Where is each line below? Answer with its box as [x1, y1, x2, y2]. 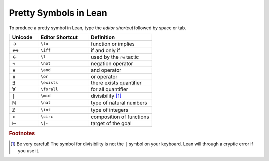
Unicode [12, 34, 33, 41]
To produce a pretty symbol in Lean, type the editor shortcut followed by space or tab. [9, 25, 186, 31]
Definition [90, 34, 115, 41]
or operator [90, 73, 118, 80]
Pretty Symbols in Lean [9, 7, 107, 18]
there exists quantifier [90, 80, 142, 86]
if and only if [90, 47, 121, 54]
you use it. [18, 147, 40, 154]
